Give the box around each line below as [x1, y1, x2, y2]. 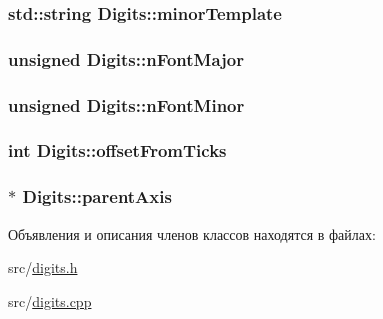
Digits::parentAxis [22, 184, 172, 209]
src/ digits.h [8, 257, 78, 278]
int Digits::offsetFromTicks [8, 138, 227, 163]
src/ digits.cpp [8, 290, 92, 311]
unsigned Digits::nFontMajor [8, 46, 245, 71]
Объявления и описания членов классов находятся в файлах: [8, 223, 376, 244]
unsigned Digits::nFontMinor [8, 92, 245, 117]
